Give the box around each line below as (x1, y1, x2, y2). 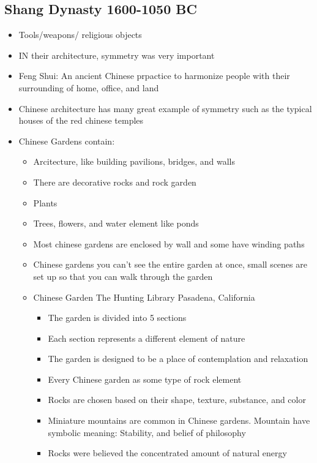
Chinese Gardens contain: (18, 134, 115, 147)
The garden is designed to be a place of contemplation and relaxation (48, 352, 308, 365)
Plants (33, 196, 58, 209)
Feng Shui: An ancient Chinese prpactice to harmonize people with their (18, 69, 290, 82)
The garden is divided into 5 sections (48, 311, 187, 324)
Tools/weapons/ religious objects (18, 28, 142, 41)
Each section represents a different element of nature (48, 331, 245, 344)
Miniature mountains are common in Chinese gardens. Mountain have (48, 414, 310, 427)
